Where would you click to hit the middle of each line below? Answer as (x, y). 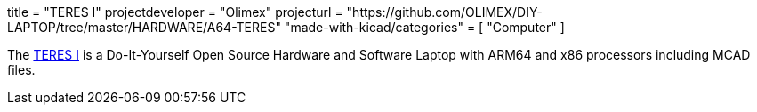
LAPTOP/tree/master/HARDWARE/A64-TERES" (144, 27)
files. (21, 70)
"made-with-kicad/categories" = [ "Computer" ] (424, 27)
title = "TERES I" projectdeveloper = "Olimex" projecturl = (175, 12)
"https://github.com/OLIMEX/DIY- (444, 12)
